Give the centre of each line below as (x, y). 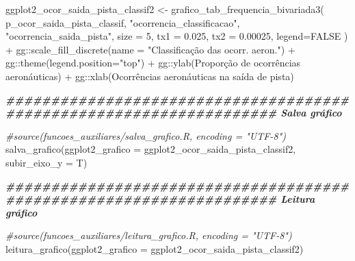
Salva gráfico (311, 113)
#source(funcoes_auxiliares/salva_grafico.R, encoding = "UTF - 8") (146, 135)
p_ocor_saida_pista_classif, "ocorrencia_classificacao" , (123, 22)
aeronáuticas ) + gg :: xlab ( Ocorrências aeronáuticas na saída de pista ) (150, 76)
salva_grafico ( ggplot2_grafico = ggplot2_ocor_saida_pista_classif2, (151, 149)
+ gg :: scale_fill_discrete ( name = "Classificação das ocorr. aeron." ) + (150, 49)
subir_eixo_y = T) (47, 162)
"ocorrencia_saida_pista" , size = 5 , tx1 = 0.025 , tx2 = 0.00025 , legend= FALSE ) (177, 36)
